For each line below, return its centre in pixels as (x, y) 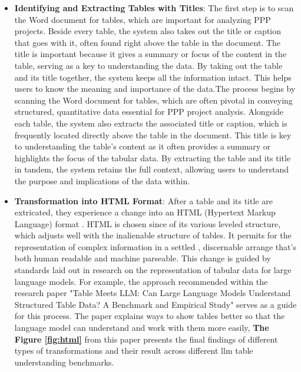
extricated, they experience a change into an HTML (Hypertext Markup (145, 212)
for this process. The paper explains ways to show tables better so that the (150, 316)
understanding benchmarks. (64, 362)
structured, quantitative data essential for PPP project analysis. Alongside (149, 112)
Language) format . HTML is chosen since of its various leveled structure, (148, 223)
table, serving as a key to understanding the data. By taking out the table (148, 65)
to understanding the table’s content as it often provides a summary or (143, 146)
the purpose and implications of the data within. (102, 180)
